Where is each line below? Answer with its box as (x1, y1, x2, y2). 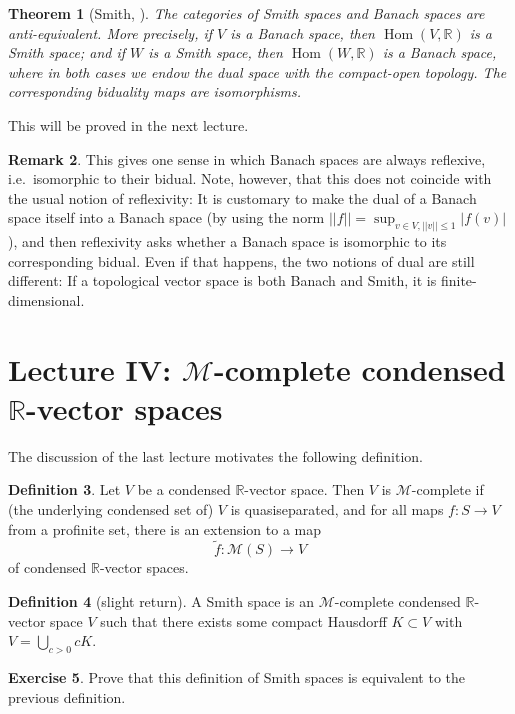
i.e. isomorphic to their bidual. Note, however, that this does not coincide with (8, 168, 492, 189)
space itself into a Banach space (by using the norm (8, 207, 325, 228)
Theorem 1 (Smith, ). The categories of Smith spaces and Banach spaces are (8, 3, 485, 23)
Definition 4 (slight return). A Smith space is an (8, 591, 314, 612)
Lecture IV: (8, 348, 172, 389)
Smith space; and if (8, 42, 126, 63)
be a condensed (137, 479, 231, 500)
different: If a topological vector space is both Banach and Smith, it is (8, 270, 437, 291)
